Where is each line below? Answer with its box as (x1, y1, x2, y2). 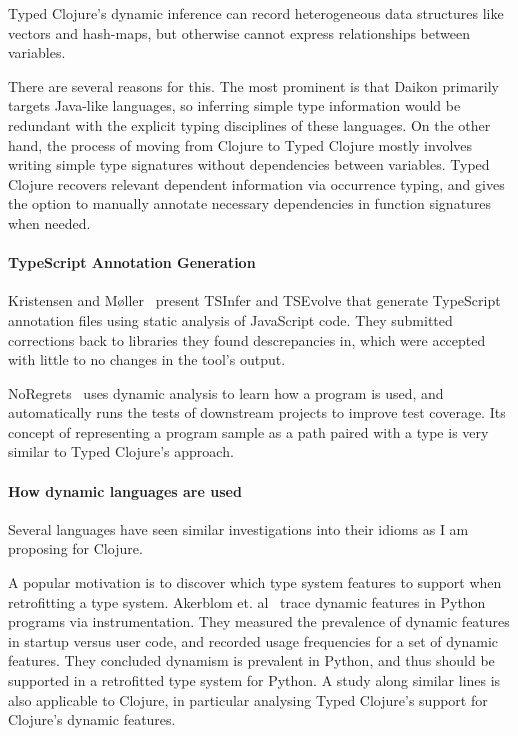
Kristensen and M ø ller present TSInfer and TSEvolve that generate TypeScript (8, 290, 501, 311)
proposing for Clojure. (8, 538, 143, 559)
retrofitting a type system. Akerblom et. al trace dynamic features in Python (8, 591, 486, 612)
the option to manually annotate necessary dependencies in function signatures (8, 193, 492, 214)
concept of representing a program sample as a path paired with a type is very (8, 421, 489, 442)
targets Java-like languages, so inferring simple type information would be (8, 95, 461, 116)
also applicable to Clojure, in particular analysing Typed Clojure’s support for (8, 689, 488, 710)
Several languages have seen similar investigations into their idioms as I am (8, 518, 469, 539)
